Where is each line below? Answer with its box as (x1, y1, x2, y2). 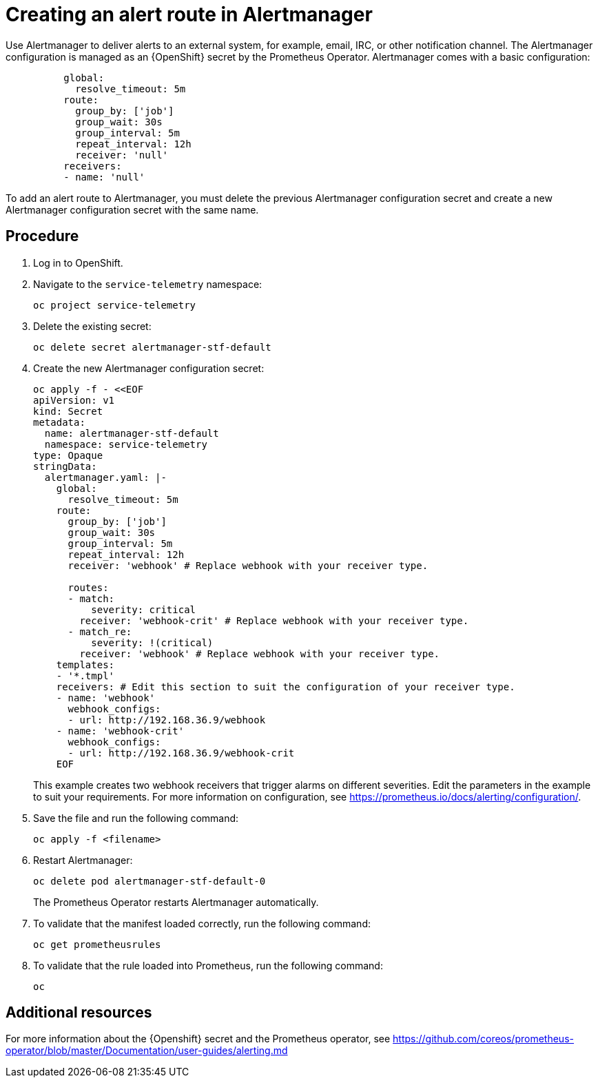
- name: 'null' (63, 171, 145, 183)
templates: (56, 659, 115, 670)
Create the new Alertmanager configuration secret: (33, 362, 265, 374)
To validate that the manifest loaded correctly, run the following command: (33, 917, 371, 929)
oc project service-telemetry (33, 299, 196, 311)
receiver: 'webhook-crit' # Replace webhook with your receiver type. (79, 615, 469, 626)
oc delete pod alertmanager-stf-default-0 (33, 875, 266, 887)
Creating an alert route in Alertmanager (6, 3, 373, 26)
